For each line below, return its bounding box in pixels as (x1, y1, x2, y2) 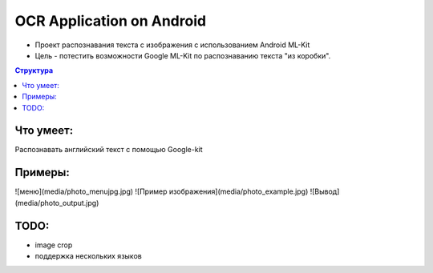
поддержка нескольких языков (34, 251, 142, 260)
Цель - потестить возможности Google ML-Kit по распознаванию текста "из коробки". (34, 50, 331, 60)
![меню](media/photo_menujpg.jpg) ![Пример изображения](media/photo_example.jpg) (14, 187, 309, 196)
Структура (14, 66, 54, 75)
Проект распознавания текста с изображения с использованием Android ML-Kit (34, 40, 310, 50)
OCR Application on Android (14, 12, 207, 30)
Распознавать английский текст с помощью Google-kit (14, 145, 204, 155)
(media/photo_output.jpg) (14, 198, 99, 207)
